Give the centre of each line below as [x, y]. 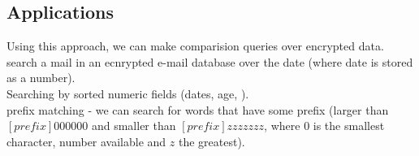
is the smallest [349, 126]
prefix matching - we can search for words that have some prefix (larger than [198, 109]
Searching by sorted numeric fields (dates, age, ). [128, 93]
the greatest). [212, 141]
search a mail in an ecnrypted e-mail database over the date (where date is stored [210, 61]
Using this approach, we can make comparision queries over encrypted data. [195, 46]
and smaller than [134, 126]
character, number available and [86, 141]
